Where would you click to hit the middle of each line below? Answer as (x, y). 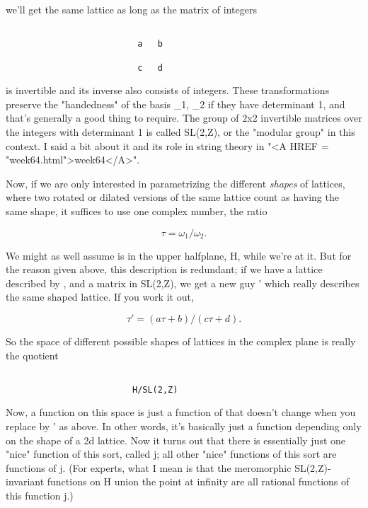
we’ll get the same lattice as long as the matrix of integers (131, 9)
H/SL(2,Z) (155, 389)
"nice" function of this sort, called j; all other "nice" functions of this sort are (171, 454)
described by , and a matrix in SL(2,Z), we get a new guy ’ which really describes (183, 283)
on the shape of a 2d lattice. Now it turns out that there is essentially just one (176, 440)
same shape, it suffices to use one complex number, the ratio (137, 210)
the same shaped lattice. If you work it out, (100, 297)
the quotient (32, 355)
